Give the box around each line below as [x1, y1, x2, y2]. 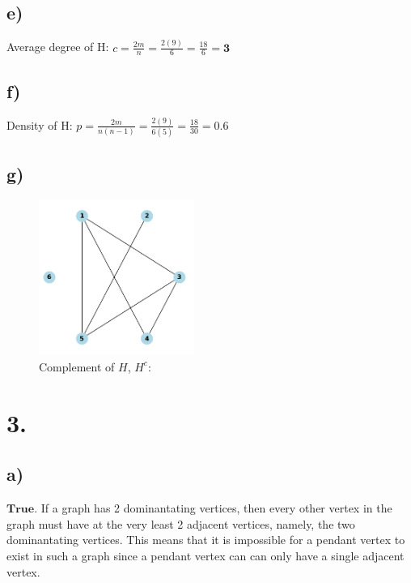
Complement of [39, 358, 115, 375]
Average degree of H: [6, 38, 109, 55]
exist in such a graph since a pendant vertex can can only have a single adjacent [6, 547, 405, 564]
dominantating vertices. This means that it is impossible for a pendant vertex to [6, 531, 405, 548]
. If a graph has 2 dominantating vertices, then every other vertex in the [34, 499, 392, 517]
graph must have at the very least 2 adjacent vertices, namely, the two [6, 515, 355, 532]
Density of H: [6, 116, 73, 133]
